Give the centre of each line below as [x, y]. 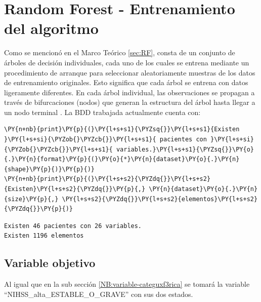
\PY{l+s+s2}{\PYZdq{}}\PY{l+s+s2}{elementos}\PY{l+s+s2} [160, 199]
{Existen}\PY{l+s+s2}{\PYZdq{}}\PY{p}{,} [75, 189]
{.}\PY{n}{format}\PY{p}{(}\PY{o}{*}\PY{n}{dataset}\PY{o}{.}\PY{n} [122, 159]
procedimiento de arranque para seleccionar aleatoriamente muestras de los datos [130, 72]
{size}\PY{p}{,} [31, 199]
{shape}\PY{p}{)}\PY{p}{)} [49, 169]
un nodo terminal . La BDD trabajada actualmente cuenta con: [102, 112]
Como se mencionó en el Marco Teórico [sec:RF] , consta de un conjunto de [120, 52]
